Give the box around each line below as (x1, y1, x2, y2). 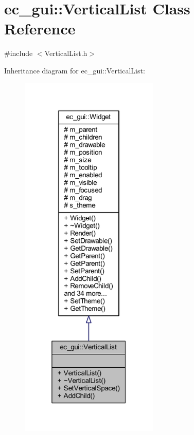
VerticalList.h (44, 48, 87, 59)
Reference (4, 18, 76, 39)
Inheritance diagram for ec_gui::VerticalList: (4, 65, 145, 75)
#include (4, 48, 33, 59)
